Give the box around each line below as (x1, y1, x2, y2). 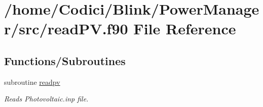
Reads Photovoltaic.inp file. (4, 93, 89, 104)
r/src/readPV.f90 (4, 18, 128, 39)
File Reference (133, 18, 236, 39)
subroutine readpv (4, 76, 60, 87)
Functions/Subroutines (4, 52, 126, 68)
